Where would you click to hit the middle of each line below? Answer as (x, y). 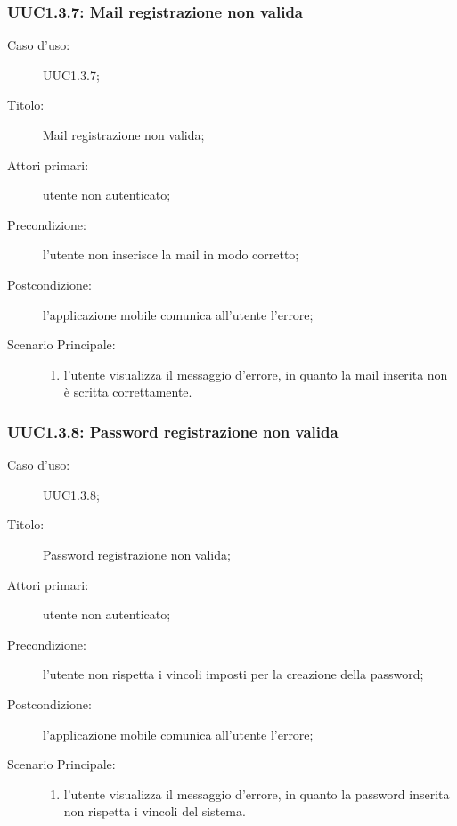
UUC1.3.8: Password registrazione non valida (173, 431)
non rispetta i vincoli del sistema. (155, 811)
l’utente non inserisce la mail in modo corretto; (171, 254)
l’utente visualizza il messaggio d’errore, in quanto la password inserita (257, 793)
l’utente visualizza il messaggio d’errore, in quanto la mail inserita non (256, 374)
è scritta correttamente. (128, 392)
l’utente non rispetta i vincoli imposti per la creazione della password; (233, 674)
